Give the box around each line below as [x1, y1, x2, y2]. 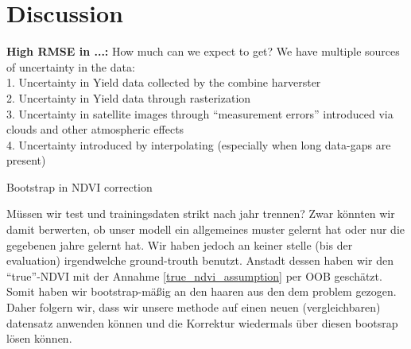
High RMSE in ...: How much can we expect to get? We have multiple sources [6, 43, 400, 60]
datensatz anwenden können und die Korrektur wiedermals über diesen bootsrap [6, 314, 398, 331]
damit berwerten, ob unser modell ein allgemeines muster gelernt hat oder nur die [6, 221, 405, 238]
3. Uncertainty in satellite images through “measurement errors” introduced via [6, 105, 394, 122]
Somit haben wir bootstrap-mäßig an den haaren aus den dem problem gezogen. [6, 283, 397, 300]
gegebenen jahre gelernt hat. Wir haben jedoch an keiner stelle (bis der [6, 236, 353, 253]
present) [6, 152, 46, 169]
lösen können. [6, 330, 72, 347]
